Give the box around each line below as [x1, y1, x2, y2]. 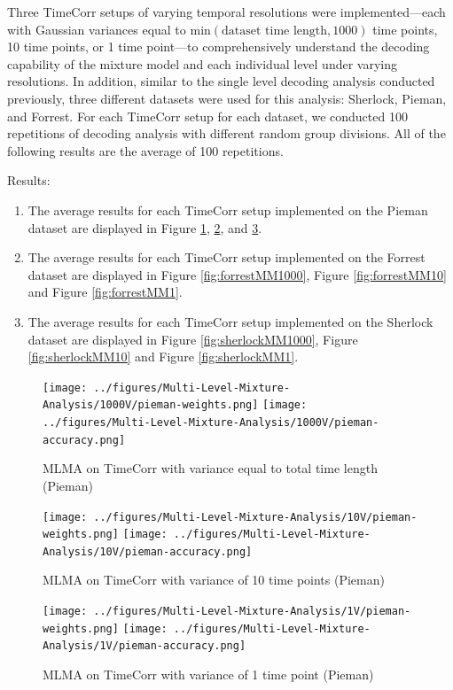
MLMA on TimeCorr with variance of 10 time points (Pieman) [43, 570, 385, 589]
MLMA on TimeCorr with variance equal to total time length [43, 459, 378, 477]
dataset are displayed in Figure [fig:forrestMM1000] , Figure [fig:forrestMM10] [27, 265, 447, 283]
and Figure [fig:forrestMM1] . [27, 283, 183, 301]
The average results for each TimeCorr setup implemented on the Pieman [27, 200, 428, 219]
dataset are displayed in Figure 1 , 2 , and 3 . [27, 218, 262, 236]
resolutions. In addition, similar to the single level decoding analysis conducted [7, 72, 435, 90]
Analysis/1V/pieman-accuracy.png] [43, 640, 246, 653]
